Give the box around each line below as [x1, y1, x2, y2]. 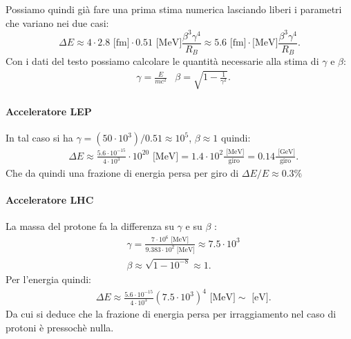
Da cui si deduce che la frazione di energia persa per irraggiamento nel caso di [6, 307, 336, 321]
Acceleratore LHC [6, 193, 94, 207]
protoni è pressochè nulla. [6, 320, 114, 334]
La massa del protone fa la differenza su [6, 219, 174, 233]
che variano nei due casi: [6, 15, 109, 30]
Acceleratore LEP [6, 104, 92, 118]
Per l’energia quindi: [6, 271, 91, 286]
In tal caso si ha [6, 130, 73, 145]
